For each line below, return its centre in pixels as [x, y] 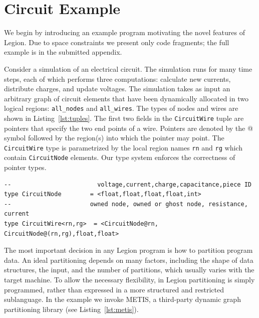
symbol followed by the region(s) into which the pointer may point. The [114, 138]
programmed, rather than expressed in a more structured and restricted [114, 289]
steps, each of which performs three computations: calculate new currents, [117, 78]
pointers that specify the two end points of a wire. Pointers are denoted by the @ [128, 128]
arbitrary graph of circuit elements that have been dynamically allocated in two [126, 98]
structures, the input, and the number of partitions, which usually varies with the [129, 270]
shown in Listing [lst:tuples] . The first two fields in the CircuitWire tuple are [124, 118]
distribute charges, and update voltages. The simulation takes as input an [117, 89]
